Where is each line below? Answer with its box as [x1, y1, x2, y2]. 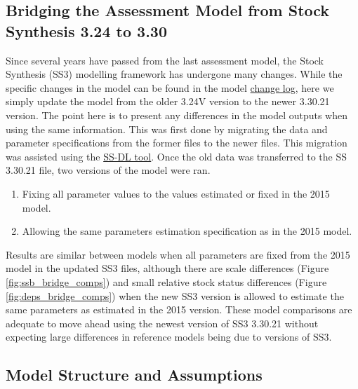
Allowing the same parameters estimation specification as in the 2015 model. [22, 224, 352, 238]
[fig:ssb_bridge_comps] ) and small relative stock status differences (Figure [6, 274, 327, 289]
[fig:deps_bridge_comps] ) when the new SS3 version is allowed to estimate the [6, 288, 344, 303]
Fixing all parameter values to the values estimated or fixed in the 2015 [22, 186, 330, 200]
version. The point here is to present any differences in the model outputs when [6, 107, 348, 122]
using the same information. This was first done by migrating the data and [6, 121, 328, 136]
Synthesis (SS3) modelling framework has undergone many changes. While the [6, 67, 343, 81]
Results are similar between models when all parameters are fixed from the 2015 [6, 247, 350, 261]
